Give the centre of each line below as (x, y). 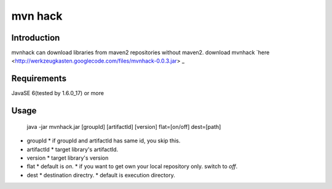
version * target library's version (68, 158)
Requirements (39, 79)
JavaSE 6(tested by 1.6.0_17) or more (58, 93)
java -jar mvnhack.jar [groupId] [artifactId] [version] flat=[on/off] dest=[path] (124, 126)
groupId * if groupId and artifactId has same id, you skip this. (104, 141)
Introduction (36, 38)
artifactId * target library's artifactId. (73, 149)
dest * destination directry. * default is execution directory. (101, 175)
